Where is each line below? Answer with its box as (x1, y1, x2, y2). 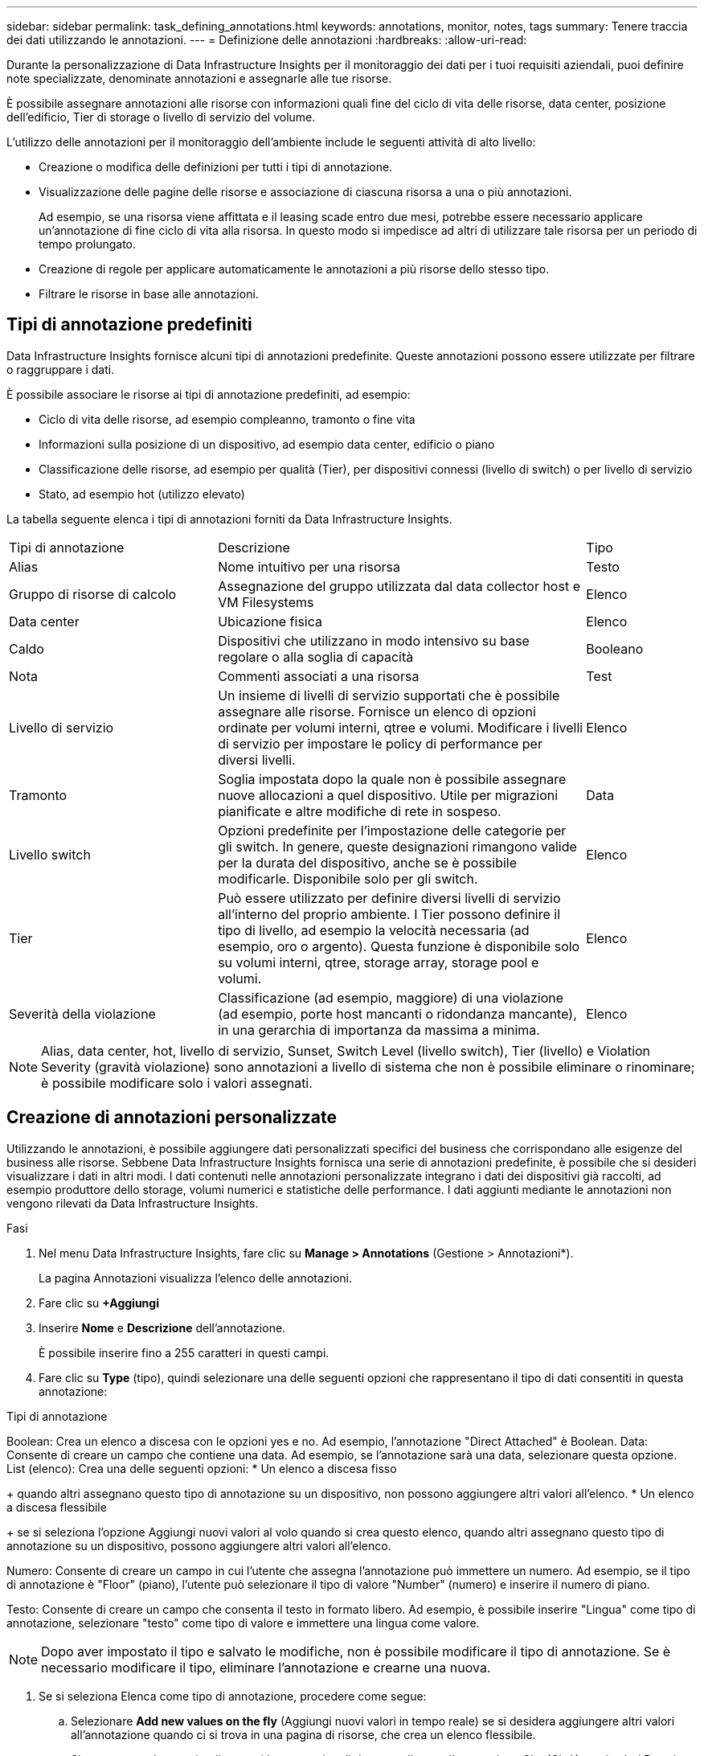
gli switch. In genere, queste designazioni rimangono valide (218, 838, 577, 855)
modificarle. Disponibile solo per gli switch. (218, 870, 478, 887)
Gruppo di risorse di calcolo (9, 585, 177, 602)
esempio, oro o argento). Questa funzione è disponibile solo (218, 937, 580, 954)
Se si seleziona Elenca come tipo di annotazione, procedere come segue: (39, 1688, 427, 1703)
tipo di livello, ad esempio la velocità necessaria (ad (218, 921, 530, 938)
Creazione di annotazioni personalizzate (6, 1107, 337, 1128)
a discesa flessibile (6, 1500, 107, 1514)
